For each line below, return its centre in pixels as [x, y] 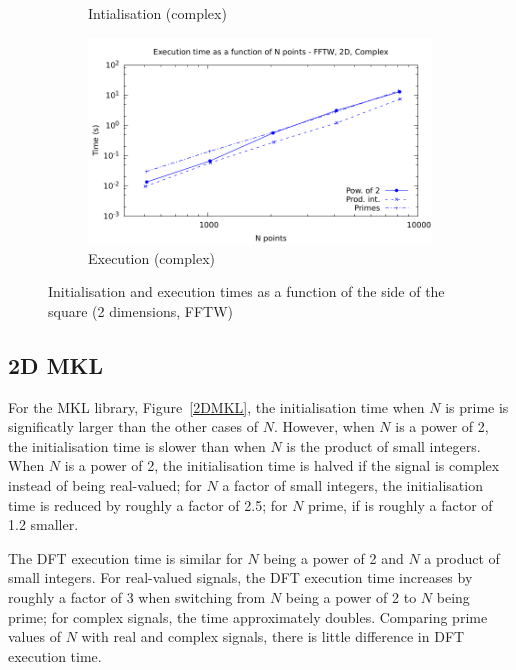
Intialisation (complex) [157, 13]
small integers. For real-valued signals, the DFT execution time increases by [240, 577]
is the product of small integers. [383, 445]
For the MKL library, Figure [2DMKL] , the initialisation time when [216, 406]
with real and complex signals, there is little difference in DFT [273, 636]
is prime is [477, 406]
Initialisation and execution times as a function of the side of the [246, 291]
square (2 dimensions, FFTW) [140, 310]
